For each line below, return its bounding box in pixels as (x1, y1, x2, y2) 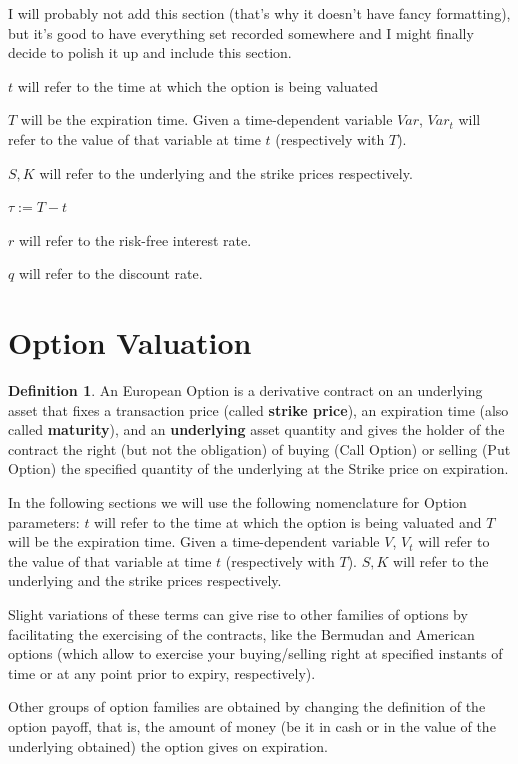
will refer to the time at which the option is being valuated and (94, 511, 482, 532)
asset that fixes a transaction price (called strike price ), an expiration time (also (8, 399, 509, 420)
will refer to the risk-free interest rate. (18, 229, 252, 250)
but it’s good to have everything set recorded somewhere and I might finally (8, 22, 474, 43)
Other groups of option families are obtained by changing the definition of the (8, 696, 486, 717)
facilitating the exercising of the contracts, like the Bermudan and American (8, 623, 475, 644)
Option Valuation (8, 322, 252, 363)
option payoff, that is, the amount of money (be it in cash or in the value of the (8, 715, 496, 736)
